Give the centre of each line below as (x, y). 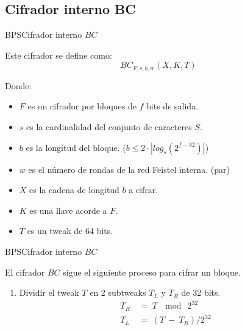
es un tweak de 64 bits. (70, 231)
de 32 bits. (201, 292)
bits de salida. (172, 106)
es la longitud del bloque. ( (76, 147)
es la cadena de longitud (74, 190)
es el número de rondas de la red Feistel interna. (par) (129, 169)
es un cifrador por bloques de (82, 106)
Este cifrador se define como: (59, 55)
